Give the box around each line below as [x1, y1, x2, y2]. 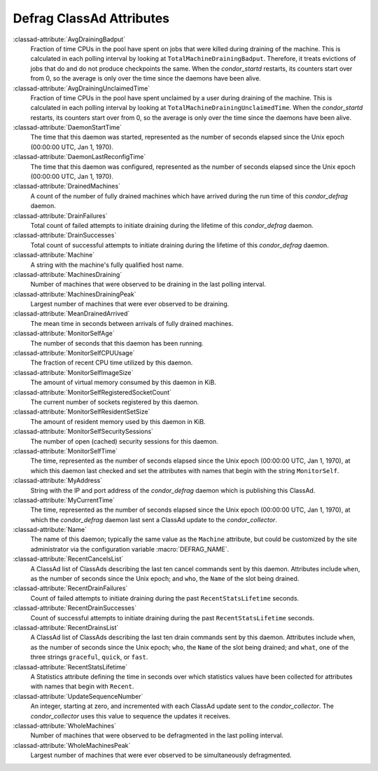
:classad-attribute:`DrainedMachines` [13, 182, 120, 191]
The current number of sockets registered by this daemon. [30, 398, 199, 406]
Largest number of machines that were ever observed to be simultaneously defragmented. [30, 751, 292, 760]
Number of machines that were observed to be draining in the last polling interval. [30, 280, 266, 289]
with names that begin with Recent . [30, 682, 134, 690]
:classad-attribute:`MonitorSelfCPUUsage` [13, 349, 135, 357]
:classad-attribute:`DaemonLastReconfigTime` [13, 153, 146, 161]
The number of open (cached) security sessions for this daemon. [30, 437, 218, 445]
